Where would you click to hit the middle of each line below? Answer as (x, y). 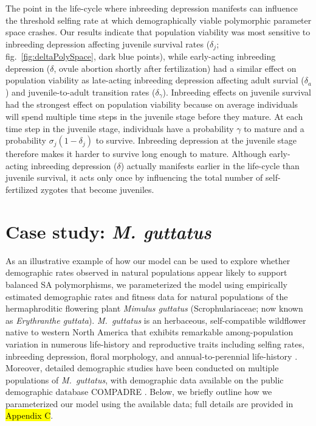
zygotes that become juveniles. (97, 190)
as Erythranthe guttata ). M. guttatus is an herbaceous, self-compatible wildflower (156, 320)
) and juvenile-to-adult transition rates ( (81, 92)
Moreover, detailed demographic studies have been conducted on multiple (142, 368)
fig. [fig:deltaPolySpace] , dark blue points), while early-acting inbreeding (141, 56)
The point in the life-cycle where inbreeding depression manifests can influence (152, 8)
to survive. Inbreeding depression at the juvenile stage (196, 140)
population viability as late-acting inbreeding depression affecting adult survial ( (155, 80)
